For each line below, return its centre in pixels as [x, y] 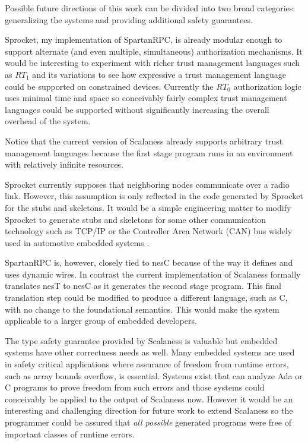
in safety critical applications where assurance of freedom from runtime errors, [147, 364]
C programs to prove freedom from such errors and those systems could [135, 387]
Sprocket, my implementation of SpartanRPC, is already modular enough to [144, 40]
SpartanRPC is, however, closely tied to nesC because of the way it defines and [149, 262]
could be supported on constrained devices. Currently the [109, 86]
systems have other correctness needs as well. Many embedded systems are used [150, 352]
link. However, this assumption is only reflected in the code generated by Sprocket [154, 196]
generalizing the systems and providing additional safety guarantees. [129, 19]
